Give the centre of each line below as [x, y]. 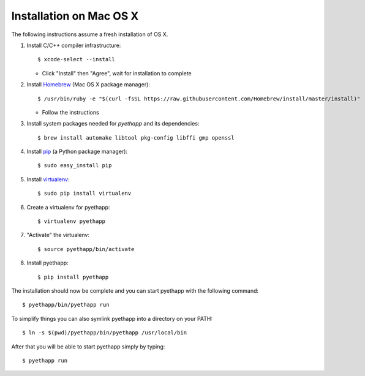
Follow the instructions [70, 112]
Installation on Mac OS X [75, 16]
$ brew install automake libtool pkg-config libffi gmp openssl [136, 137]
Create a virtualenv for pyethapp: [68, 207]
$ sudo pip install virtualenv [85, 194]
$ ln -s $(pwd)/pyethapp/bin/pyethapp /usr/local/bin [104, 333]
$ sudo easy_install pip [75, 166]
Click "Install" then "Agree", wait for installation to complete [117, 73]
